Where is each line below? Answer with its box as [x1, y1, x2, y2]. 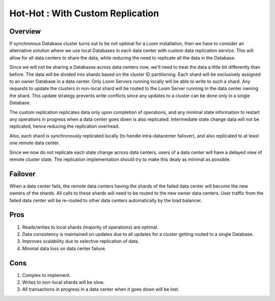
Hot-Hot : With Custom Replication [9, 8, 159, 19]
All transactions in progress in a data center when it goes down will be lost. [22, 286, 180, 292]
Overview [9, 27, 41, 36]
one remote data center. [9, 140, 60, 146]
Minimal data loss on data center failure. [22, 245, 106, 252]
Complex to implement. [22, 272, 71, 278]
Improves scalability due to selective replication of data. [22, 238, 140, 244]
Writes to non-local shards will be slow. [22, 279, 104, 285]
